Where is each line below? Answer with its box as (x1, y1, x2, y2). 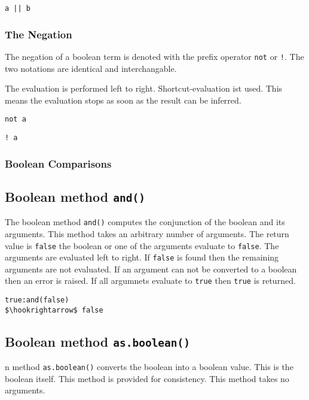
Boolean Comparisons (5, 156, 112, 171)
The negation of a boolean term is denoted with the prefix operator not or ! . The (5, 50, 304, 62)
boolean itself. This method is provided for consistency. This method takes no (5, 372, 289, 384)
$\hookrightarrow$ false (5, 305, 103, 314)
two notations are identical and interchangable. (5, 62, 177, 74)
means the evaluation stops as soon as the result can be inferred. (5, 93, 241, 106)
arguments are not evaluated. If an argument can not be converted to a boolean (5, 262, 297, 275)
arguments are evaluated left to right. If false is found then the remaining (5, 251, 279, 263)
